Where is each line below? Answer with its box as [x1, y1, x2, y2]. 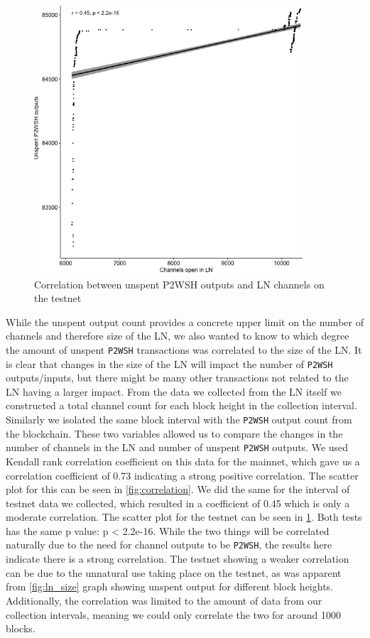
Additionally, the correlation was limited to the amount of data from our [6, 593, 322, 607]
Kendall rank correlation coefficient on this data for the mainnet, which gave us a [6, 453, 360, 468]
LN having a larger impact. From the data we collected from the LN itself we [6, 384, 342, 399]
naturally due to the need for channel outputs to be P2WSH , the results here [6, 537, 332, 552]
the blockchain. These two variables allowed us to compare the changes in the [6, 426, 343, 440]
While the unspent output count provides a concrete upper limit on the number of [6, 314, 364, 329]
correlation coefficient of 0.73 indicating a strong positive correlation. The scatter [6, 467, 359, 482]
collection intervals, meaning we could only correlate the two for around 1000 [6, 607, 341, 622]
